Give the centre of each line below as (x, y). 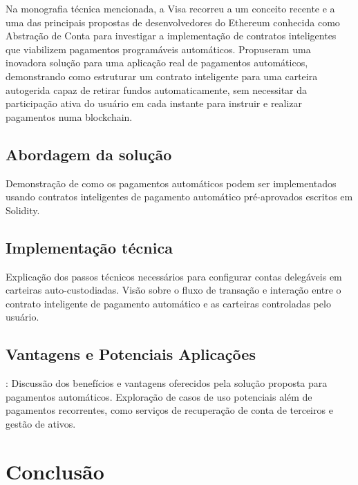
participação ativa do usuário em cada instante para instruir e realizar (154, 103)
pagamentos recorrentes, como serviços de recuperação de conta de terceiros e (169, 410)
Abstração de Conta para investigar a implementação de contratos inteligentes (171, 36)
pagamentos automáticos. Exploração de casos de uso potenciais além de (159, 396)
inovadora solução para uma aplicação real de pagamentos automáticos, (157, 63)
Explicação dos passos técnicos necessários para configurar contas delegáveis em (174, 276)
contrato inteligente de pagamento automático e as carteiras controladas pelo (168, 303)
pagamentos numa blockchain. (69, 116)
